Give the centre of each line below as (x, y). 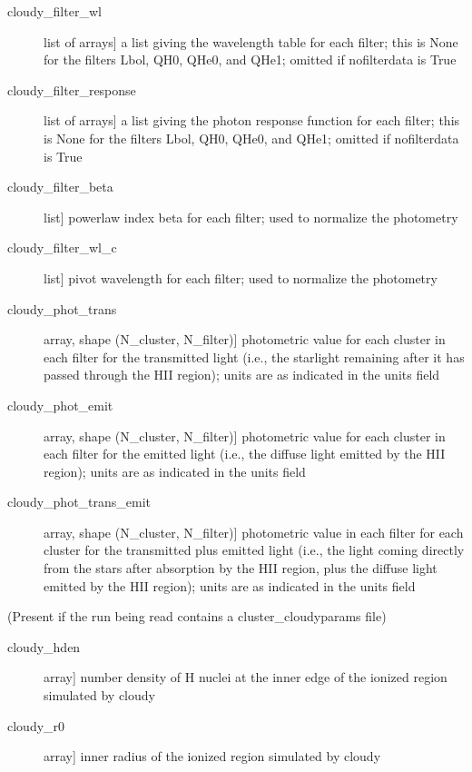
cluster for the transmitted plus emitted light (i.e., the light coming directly (254, 550)
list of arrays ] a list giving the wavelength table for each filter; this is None (251, 41)
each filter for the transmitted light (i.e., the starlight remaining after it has (254, 356)
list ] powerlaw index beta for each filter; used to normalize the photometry (251, 217)
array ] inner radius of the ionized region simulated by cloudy (212, 756)
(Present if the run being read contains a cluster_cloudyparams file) (197, 616)
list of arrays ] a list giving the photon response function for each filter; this (252, 120)
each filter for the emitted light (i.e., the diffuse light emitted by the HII (245, 454)
